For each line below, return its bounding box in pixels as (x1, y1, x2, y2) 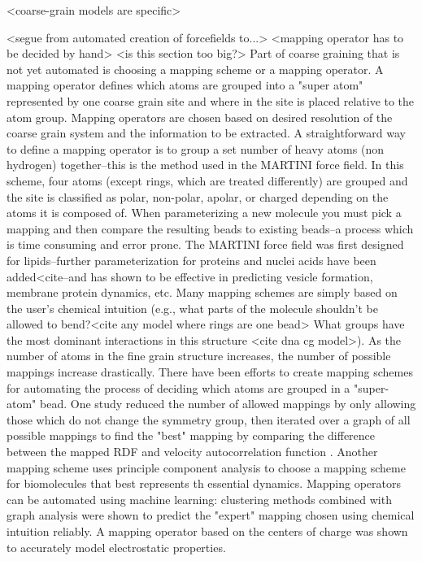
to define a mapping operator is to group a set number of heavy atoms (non (7, 140, 384, 157)
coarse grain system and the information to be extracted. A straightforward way (7, 124, 406, 141)
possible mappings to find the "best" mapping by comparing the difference (7, 427, 376, 444)
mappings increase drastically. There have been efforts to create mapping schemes (7, 363, 413, 381)
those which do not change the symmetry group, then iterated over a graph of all (7, 411, 411, 428)
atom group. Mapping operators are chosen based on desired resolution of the (7, 108, 393, 125)
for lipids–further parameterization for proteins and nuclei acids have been (7, 251, 376, 268)
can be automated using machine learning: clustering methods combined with (7, 490, 392, 507)
